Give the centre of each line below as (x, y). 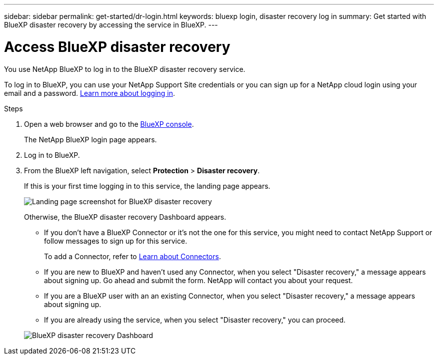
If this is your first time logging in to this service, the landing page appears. (147, 186)
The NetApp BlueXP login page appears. (90, 139)
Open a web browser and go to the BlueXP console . (109, 124)
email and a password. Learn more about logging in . (90, 93)
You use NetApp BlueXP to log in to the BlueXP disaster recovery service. (125, 69)
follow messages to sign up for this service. (116, 241)
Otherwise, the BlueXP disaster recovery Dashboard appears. (125, 217)
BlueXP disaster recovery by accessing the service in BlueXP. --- (111, 25)
